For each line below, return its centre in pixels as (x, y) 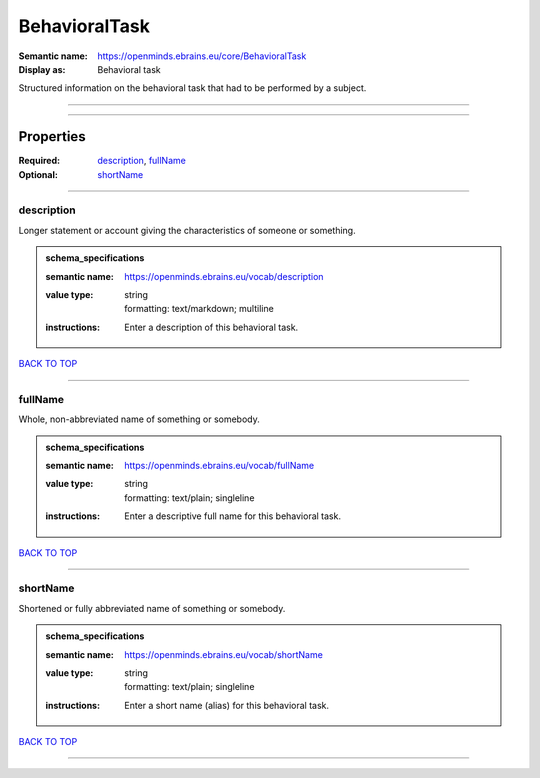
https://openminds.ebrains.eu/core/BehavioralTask (202, 56)
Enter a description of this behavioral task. (211, 327)
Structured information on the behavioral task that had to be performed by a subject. (192, 88)
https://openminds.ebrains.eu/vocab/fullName (219, 466)
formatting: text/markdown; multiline (199, 309)
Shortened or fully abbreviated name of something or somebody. (152, 608)
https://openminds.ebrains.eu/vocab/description (224, 276)
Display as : (42, 69)
